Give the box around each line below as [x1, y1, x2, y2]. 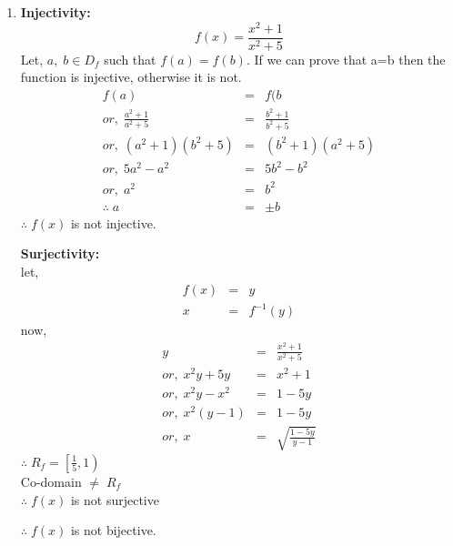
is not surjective [70, 490, 159, 509]
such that [104, 49, 156, 68]
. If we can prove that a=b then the [246, 49, 446, 68]
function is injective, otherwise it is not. [20, 67, 242, 86]
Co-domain [20, 471, 82, 490]
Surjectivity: [20, 244, 100, 263]
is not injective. [70, 213, 156, 232]
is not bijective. [70, 521, 156, 540]
